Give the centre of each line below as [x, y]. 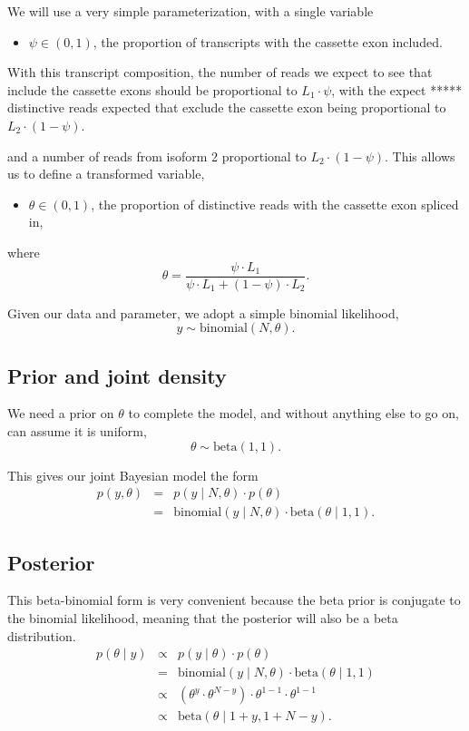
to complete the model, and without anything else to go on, [293, 413]
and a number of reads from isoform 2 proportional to [157, 156]
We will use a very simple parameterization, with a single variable [191, 11]
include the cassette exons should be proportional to [152, 89]
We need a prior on [61, 413]
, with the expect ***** [397, 89]
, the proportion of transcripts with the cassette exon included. [268, 41]
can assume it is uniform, [77, 430]
